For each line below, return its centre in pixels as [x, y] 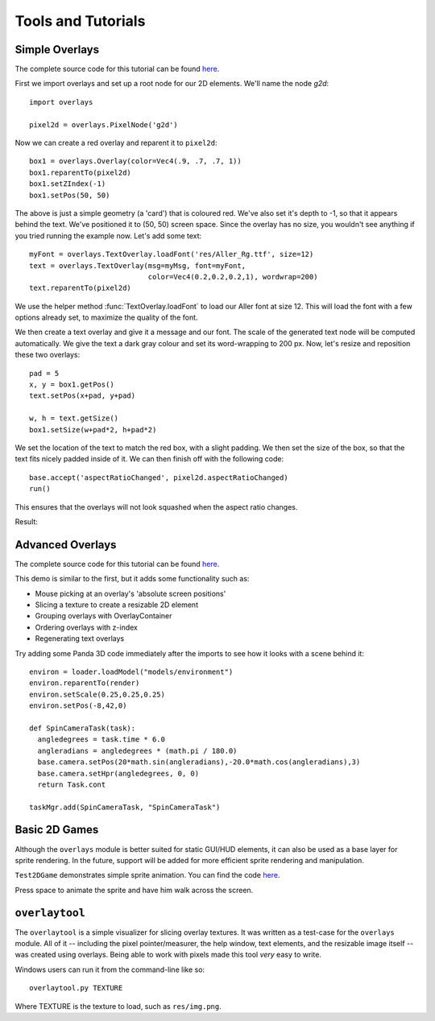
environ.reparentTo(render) [85, 683]
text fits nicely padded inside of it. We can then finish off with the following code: [149, 459]
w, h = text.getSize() [74, 418]
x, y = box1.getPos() [72, 385]
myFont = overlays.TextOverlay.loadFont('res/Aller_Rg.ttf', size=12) [172, 254]
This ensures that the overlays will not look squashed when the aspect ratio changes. [156, 506]
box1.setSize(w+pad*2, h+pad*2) [93, 430]
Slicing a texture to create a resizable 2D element [117, 605]
